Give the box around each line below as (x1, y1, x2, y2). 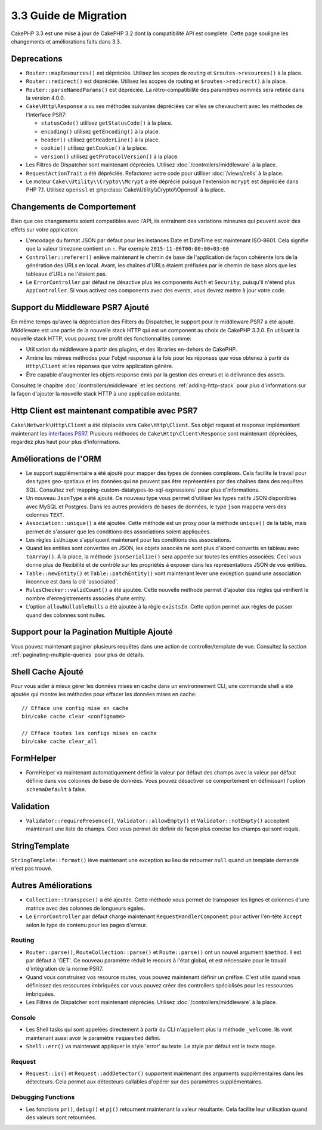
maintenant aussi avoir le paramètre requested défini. (26, 1034, 160, 1041)
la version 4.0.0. (26, 94, 66, 101)
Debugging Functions (11, 1093, 75, 1101)
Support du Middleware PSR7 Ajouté (11, 302, 149, 313)
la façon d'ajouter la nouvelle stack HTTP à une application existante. (11, 390, 181, 397)
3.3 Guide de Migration (11, 9, 127, 22)
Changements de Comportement (11, 202, 137, 212)
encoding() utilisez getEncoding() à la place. (41, 128, 160, 135)
